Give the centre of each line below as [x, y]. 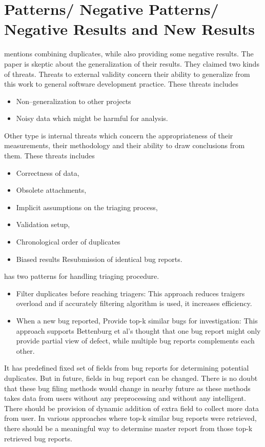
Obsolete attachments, [51, 190]
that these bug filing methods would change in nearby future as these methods [127, 388]
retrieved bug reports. [38, 438]
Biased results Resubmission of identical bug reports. [99, 259]
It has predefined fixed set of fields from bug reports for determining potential [127, 368]
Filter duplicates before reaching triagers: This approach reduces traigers [130, 293]
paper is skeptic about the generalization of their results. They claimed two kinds [132, 63]
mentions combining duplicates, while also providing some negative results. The [129, 54]
